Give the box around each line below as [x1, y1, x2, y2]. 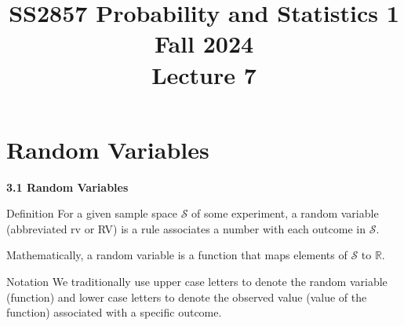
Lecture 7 [151, 58, 257, 90]
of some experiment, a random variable [191, 205, 379, 222]
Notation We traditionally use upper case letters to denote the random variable [6, 273, 388, 290]
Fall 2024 [154, 27, 254, 60]
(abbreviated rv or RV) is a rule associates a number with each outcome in [6, 220, 366, 236]
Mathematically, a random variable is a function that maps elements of [6, 247, 348, 263]
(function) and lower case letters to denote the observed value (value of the [6, 288, 367, 305]
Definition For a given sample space [6, 205, 177, 222]
